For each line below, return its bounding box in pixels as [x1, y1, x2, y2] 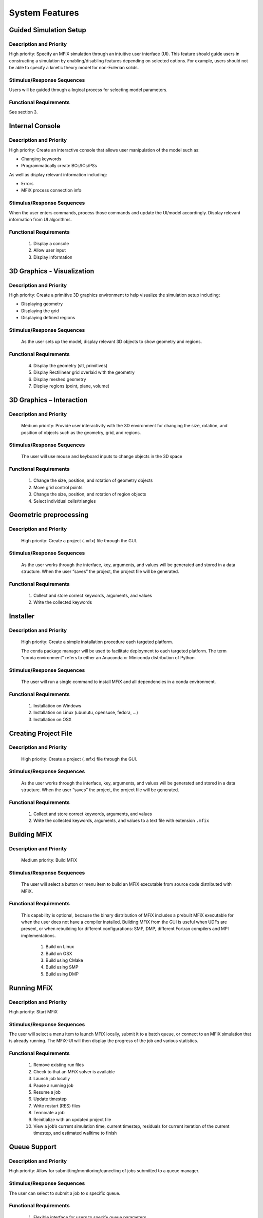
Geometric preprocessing [9, 511, 89, 519]
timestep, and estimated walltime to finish [33, 1130, 117, 1136]
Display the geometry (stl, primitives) [33, 362, 108, 368]
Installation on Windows [33, 703, 81, 708]
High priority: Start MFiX [9, 1009, 58, 1014]
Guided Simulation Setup [9, 26, 86, 34]
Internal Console [9, 122, 60, 130]
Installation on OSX [33, 716, 72, 722]
